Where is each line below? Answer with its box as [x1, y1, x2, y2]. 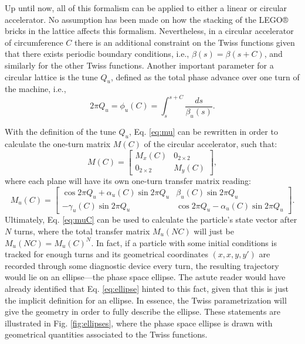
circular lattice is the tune [5, 70, 98, 83]
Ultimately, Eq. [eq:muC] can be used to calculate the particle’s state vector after [5, 213, 297, 226]
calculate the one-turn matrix [5, 138, 111, 150]
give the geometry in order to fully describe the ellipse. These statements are [5, 305, 280, 318]
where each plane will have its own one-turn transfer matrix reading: [5, 175, 251, 187]
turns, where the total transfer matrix [13, 225, 150, 237]
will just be [194, 225, 234, 237]
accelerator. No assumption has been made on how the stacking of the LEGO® [5, 13, 289, 25]
